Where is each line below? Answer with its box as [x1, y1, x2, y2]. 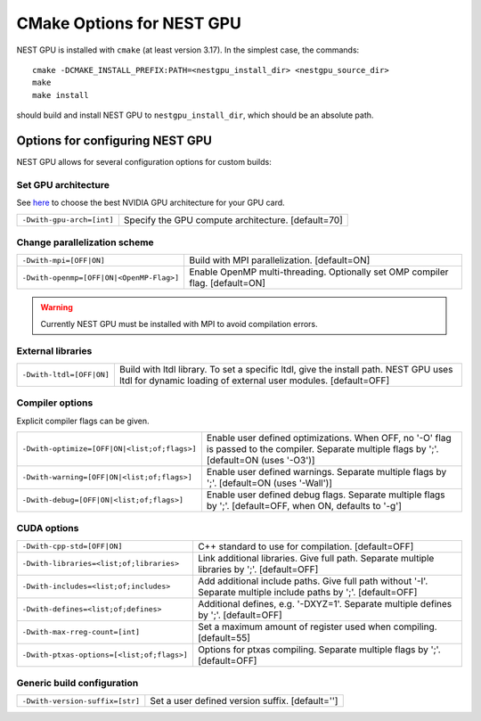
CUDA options [16, 522, 79, 535]
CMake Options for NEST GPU [16, 13, 242, 33]
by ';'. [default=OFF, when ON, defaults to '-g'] [206, 499, 403, 512]
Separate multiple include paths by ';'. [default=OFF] [197, 586, 418, 598]
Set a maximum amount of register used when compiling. [197, 620, 437, 633]
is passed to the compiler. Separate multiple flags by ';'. [206, 442, 439, 455]
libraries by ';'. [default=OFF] [197, 562, 319, 575]
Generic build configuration [16, 677, 139, 690]
